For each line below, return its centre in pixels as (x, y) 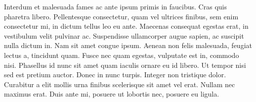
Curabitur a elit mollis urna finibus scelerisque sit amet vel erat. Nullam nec (120, 84)
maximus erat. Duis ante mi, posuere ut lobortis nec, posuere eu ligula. (112, 94)
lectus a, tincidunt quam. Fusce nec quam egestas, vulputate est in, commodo (122, 55)
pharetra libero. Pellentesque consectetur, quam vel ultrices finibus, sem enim (121, 16)
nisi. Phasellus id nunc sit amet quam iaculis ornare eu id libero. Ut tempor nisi (125, 65)
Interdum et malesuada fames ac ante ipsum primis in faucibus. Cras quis (115, 6)
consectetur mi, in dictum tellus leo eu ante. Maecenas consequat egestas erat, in (126, 26)
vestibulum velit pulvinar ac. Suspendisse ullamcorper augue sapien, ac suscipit (124, 35)
